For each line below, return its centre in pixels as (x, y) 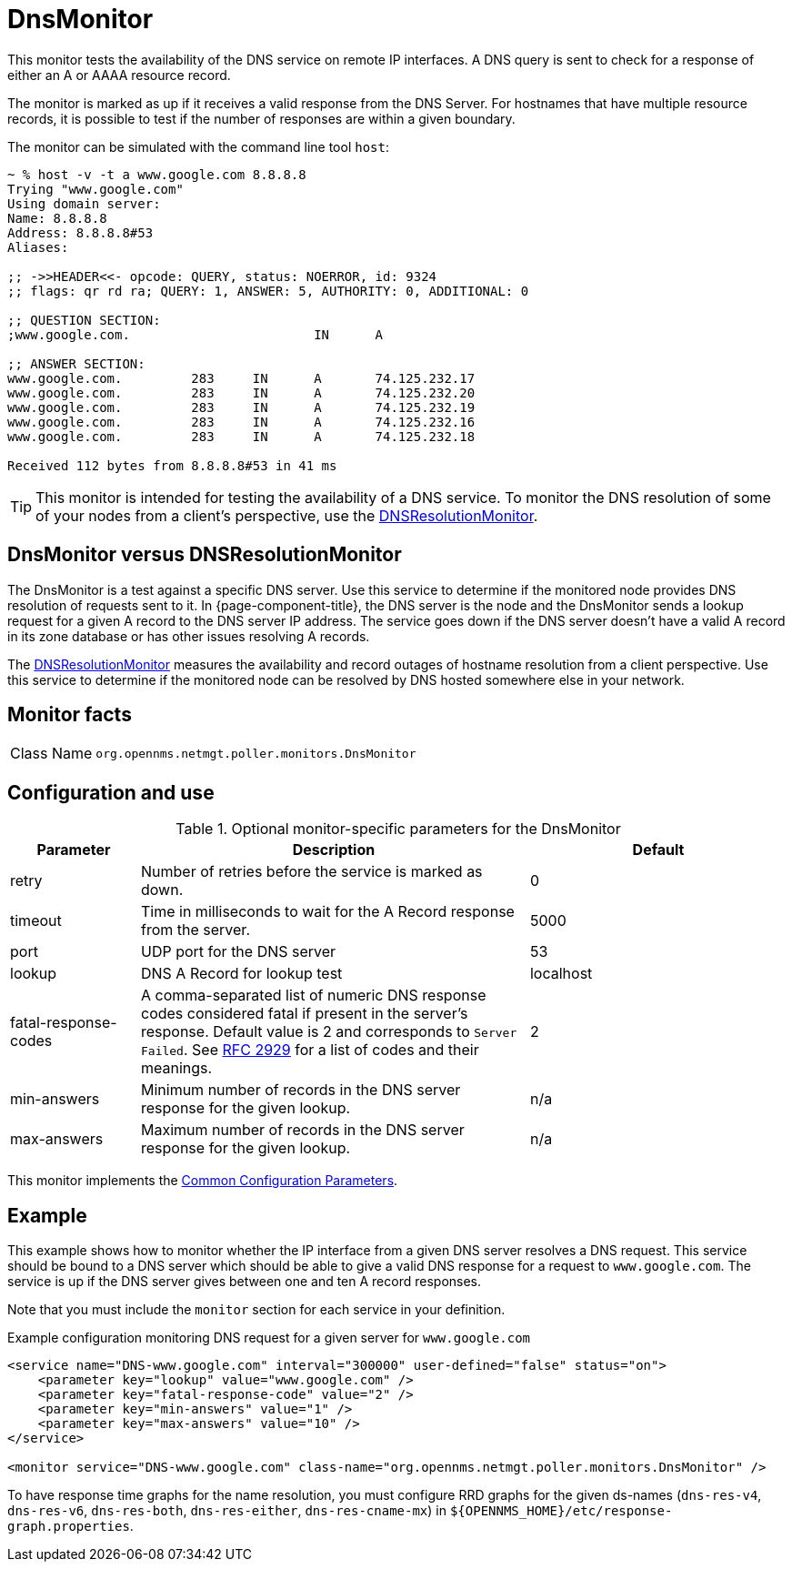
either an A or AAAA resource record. (119, 75)
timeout (36, 921)
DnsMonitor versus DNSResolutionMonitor (205, 555)
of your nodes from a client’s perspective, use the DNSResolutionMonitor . (287, 515)
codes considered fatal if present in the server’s (304, 1014)
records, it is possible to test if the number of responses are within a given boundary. (261, 118)
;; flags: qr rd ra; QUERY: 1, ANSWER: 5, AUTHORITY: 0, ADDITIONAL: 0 (268, 291)
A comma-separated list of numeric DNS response (313, 996)
